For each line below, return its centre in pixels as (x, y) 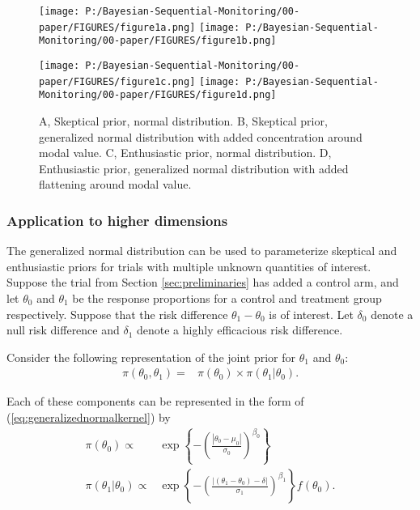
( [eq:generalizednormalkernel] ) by (89, 416)
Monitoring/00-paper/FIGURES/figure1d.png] (158, 95)
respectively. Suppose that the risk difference (117, 314)
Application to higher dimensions (117, 220)
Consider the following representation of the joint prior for (151, 357)
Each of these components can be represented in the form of (155, 401)
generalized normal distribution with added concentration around (201, 136)
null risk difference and (63, 330)
